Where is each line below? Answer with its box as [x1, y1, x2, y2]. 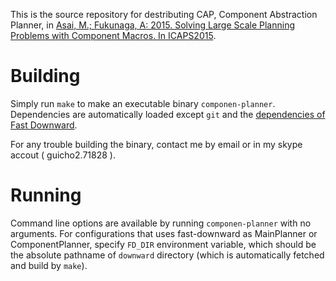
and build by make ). [10, 259, 88, 271]
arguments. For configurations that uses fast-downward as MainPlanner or [10, 227, 318, 239]
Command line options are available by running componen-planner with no [10, 217, 312, 229]
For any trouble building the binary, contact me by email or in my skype [10, 138, 303, 150]
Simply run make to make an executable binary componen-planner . [10, 97, 276, 109]
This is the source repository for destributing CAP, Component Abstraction [10, 9, 318, 20]
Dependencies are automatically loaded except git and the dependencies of [10, 108, 326, 120]
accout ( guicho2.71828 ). [10, 149, 116, 161]
